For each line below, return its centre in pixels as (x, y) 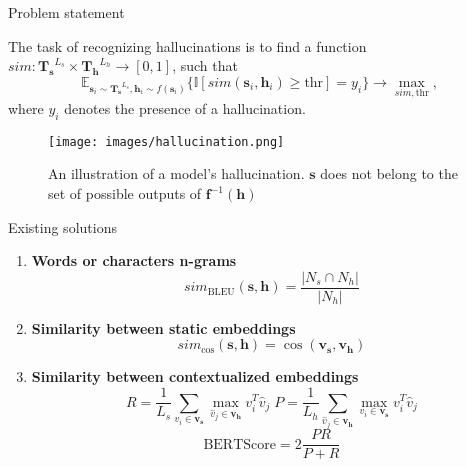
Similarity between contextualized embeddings (195, 376)
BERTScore (239, 444)
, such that (205, 65)
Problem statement (66, 12)
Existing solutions (62, 226)
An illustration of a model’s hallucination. (176, 173)
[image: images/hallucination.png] (166, 141)
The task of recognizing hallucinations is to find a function (187, 45)
